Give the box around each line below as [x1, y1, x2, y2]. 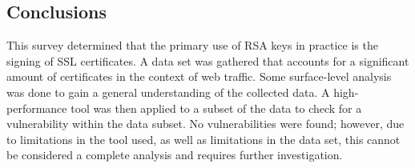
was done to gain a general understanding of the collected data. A [6, 83, 330, 100]
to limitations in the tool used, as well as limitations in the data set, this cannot [6, 130, 401, 147]
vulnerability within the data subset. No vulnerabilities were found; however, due [6, 115, 405, 132]
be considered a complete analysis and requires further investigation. [6, 146, 343, 163]
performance [6, 99, 67, 116]
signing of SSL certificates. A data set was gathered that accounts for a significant [6, 52, 409, 69]
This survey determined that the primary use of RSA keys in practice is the [6, 37, 378, 54]
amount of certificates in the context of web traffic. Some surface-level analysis [6, 68, 392, 85]
